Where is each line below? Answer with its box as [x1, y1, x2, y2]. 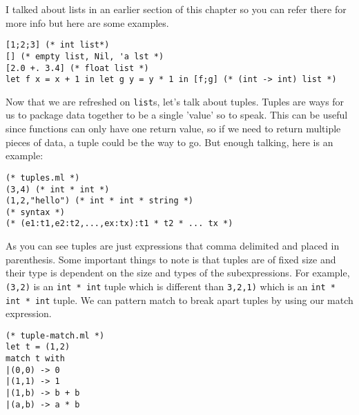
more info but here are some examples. [6, 15, 169, 30]
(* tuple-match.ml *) [6, 330, 105, 341]
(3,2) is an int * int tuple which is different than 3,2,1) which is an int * [6, 279, 336, 293]
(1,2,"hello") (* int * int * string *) [6, 196, 194, 206]
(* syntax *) [6, 207, 65, 217]
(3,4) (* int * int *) [6, 184, 110, 194]
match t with [6, 354, 65, 364]
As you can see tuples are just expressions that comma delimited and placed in [6, 239, 340, 253]
